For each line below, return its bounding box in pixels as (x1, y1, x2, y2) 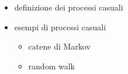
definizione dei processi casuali (14, 1, 123, 13)
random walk (28, 59, 75, 72)
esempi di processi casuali (14, 20, 106, 33)
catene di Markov (28, 40, 91, 52)
